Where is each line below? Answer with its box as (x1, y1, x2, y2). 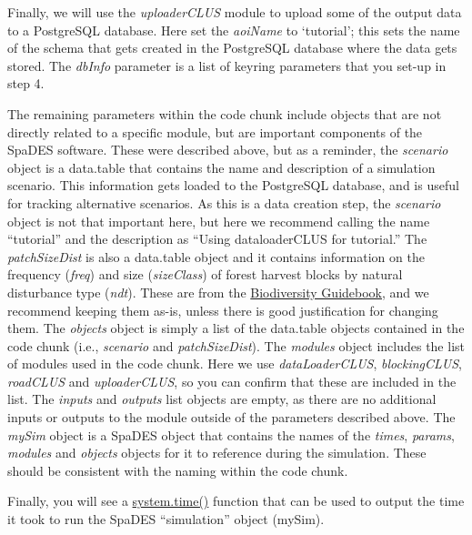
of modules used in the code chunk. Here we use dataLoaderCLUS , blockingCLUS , (7, 354, 462, 373)
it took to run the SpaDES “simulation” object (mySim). (7, 510, 325, 529)
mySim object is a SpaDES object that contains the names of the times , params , (7, 425, 455, 444)
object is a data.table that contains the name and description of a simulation (7, 157, 436, 177)
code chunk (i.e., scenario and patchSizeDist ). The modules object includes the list (7, 336, 465, 355)
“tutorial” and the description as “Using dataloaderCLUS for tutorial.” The (7, 229, 427, 248)
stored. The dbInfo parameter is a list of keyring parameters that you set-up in (7, 56, 447, 75)
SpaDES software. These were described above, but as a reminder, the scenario (7, 140, 448, 159)
